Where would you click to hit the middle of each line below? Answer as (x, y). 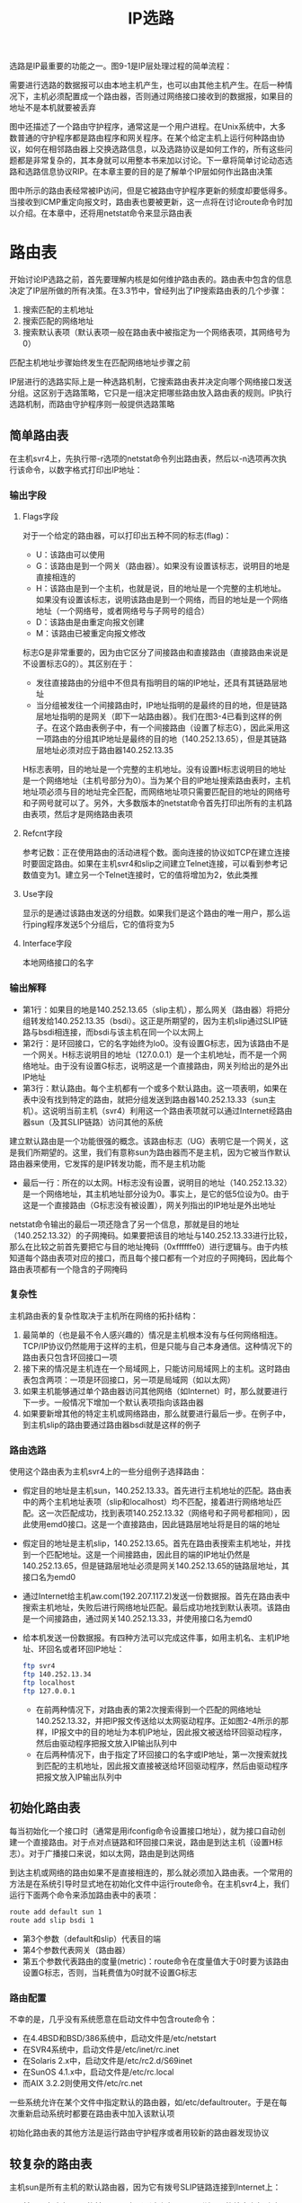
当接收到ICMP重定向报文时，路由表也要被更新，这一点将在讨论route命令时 (147, 202)
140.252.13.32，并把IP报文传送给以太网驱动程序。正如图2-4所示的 (158, 1720)
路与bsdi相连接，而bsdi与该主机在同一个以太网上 (113, 1032)
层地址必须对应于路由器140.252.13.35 (104, 751)
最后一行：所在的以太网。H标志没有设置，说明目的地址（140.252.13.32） (157, 1182)
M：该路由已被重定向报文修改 (91, 634)
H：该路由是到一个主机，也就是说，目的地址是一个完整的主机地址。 (160, 589)
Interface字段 (47, 944)
